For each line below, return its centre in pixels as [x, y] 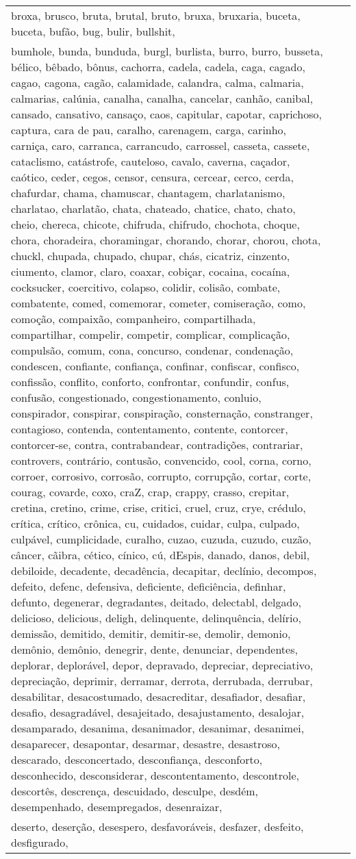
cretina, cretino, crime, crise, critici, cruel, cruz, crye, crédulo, [158, 508]
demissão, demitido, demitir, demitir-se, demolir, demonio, [151, 633]
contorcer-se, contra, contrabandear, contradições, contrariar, [157, 445]
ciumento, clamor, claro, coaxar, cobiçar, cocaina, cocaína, [151, 271]
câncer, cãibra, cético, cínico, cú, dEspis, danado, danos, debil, [161, 555]
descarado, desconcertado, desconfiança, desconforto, [137, 759]
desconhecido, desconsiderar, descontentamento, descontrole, [155, 775]
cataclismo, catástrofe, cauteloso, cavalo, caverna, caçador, [151, 161]
